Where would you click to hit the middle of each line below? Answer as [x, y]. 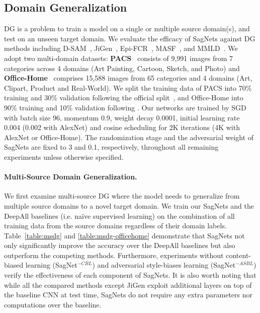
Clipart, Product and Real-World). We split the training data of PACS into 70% [128, 87]
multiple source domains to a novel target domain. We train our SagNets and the [129, 205]
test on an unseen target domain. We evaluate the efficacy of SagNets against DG [130, 38]
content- [238, 255]
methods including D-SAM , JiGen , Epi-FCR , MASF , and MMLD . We [121, 48]
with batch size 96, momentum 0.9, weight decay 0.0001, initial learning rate [122, 117]
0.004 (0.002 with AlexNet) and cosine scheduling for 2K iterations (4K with [122, 127]
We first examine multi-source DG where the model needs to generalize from [122, 196]
